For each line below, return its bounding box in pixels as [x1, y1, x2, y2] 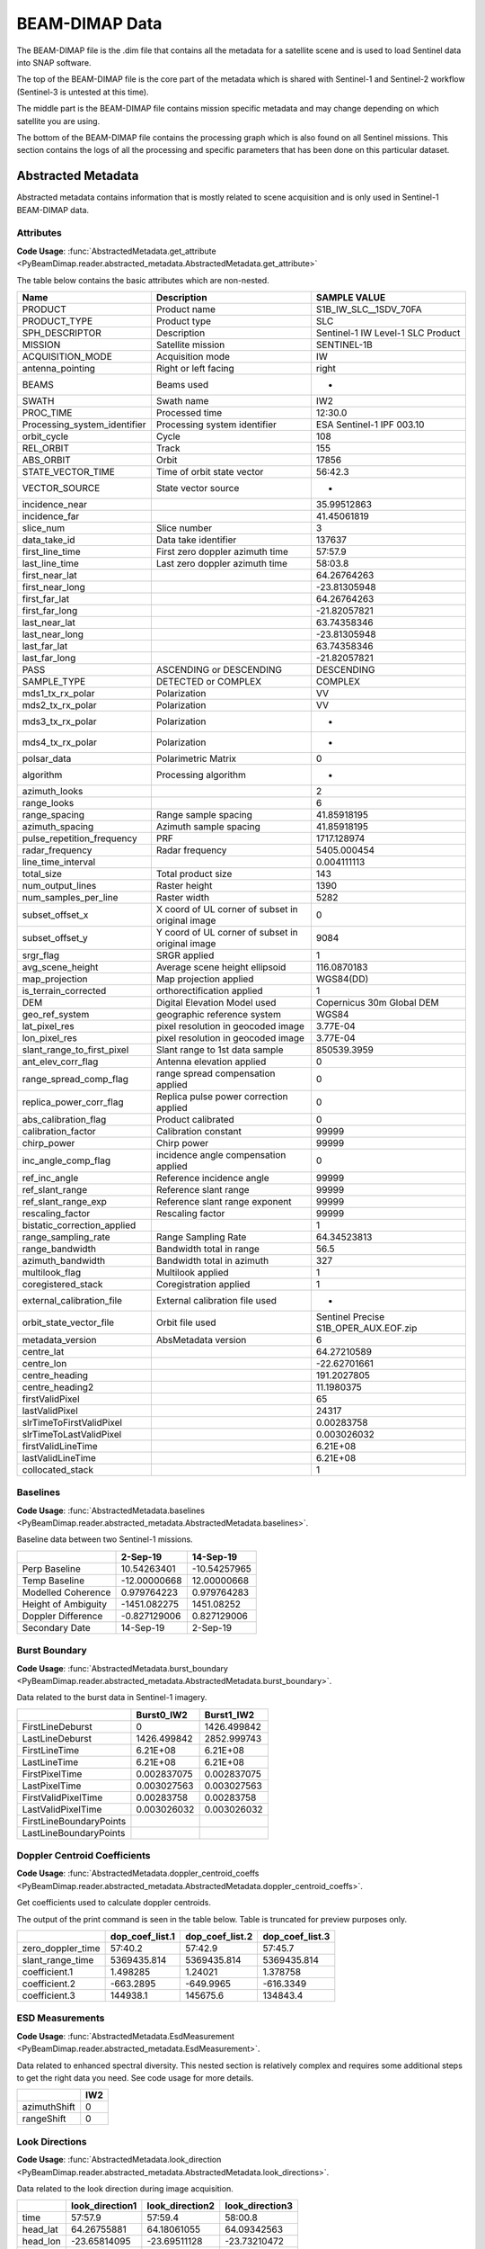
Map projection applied [155, 972, 254, 985]
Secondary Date [22, 1621, 91, 1634]
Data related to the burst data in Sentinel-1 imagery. [16, 1692, 207, 1703]
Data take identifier [155, 533, 237, 546]
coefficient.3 [22, 1989, 75, 2002]
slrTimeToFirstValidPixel [22, 1416, 123, 1429]
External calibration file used [155, 1294, 278, 1306]
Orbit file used [155, 1316, 216, 1329]
